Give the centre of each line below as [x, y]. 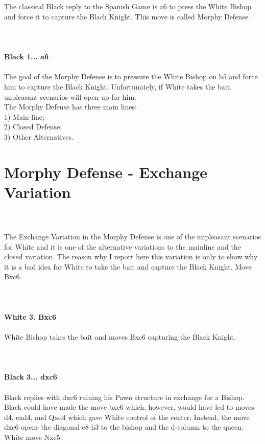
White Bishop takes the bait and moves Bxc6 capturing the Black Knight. [120, 336]
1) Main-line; [24, 116]
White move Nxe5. [33, 437]
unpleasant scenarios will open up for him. [70, 96]
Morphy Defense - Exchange [106, 172]
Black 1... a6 [26, 57]
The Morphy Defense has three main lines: [70, 107]
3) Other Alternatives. [39, 136]
